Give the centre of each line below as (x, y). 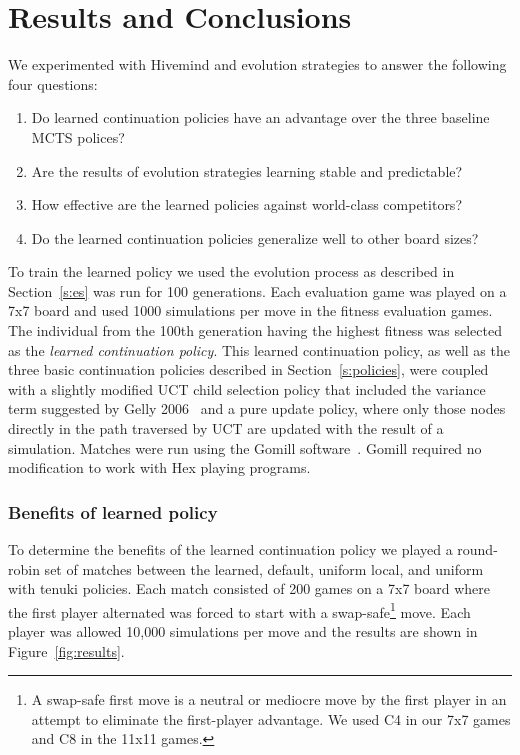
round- (477, 549)
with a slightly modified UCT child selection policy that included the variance (247, 388)
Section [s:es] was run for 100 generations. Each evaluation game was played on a (257, 290)
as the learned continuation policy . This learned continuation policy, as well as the (259, 349)
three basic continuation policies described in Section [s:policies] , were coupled (248, 369)
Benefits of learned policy (113, 511)
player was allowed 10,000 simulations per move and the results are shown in (243, 631)
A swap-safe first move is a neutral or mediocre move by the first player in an (269, 699)
